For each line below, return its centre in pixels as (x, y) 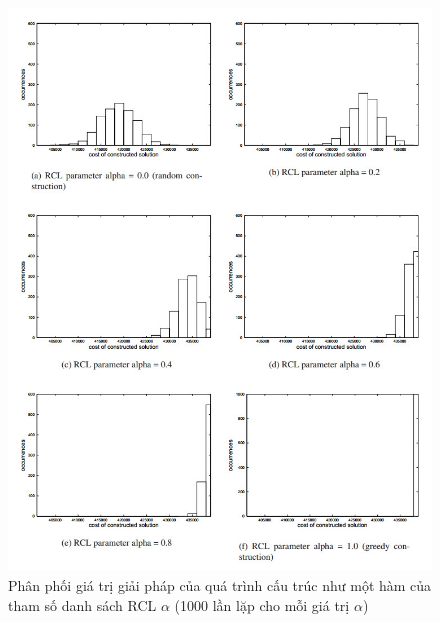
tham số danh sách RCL (82, 604)
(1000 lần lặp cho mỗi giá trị (262, 604)
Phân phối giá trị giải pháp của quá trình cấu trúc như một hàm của (220, 585)
